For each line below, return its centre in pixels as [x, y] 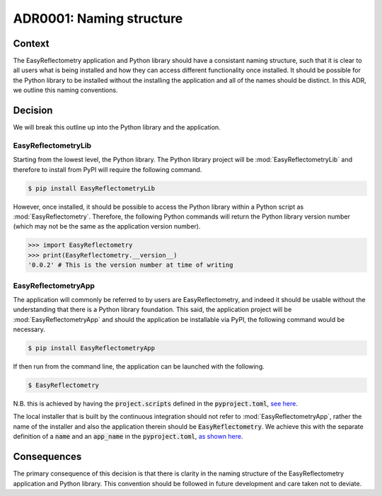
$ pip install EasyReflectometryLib [92, 188]
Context [31, 44]
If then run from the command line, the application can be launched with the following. [139, 367]
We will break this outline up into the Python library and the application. [117, 127]
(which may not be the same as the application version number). [107, 226]
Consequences [47, 457]
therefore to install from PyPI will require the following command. [108, 169]
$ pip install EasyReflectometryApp [92, 348]
